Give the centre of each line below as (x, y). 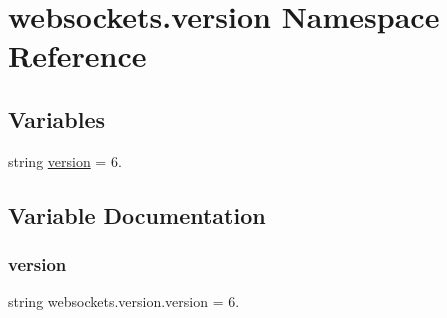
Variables (57, 118)
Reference (77, 55)
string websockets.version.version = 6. (124, 301)
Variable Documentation (137, 214)
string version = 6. (65, 160)
